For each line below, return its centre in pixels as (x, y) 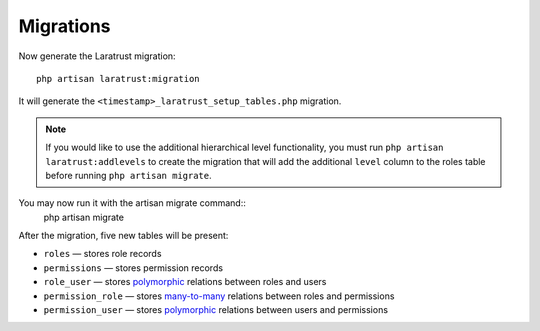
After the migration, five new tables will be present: (123, 236)
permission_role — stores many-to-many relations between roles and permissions (219, 296)
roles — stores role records (102, 254)
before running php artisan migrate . (128, 175)
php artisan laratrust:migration (118, 78)
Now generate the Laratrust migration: (97, 56)
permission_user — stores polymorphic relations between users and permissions (216, 310)
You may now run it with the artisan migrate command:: (132, 203)
